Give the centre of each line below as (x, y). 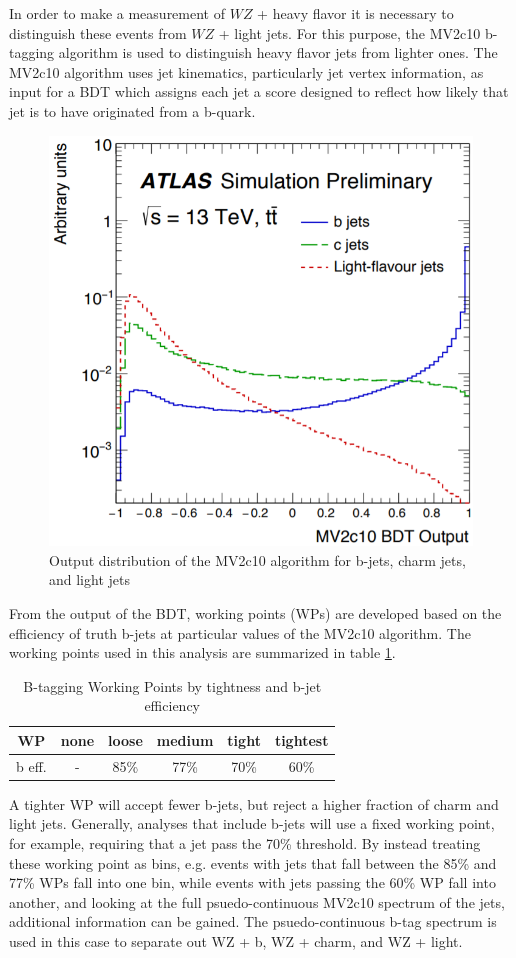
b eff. (31, 765)
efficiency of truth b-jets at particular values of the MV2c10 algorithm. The (240, 632)
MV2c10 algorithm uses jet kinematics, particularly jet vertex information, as (246, 71)
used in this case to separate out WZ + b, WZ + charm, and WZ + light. (236, 941)
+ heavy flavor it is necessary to (355, 13)
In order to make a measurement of (117, 13)
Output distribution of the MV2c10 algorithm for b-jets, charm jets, (257, 559)
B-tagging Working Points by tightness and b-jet (172, 685)
